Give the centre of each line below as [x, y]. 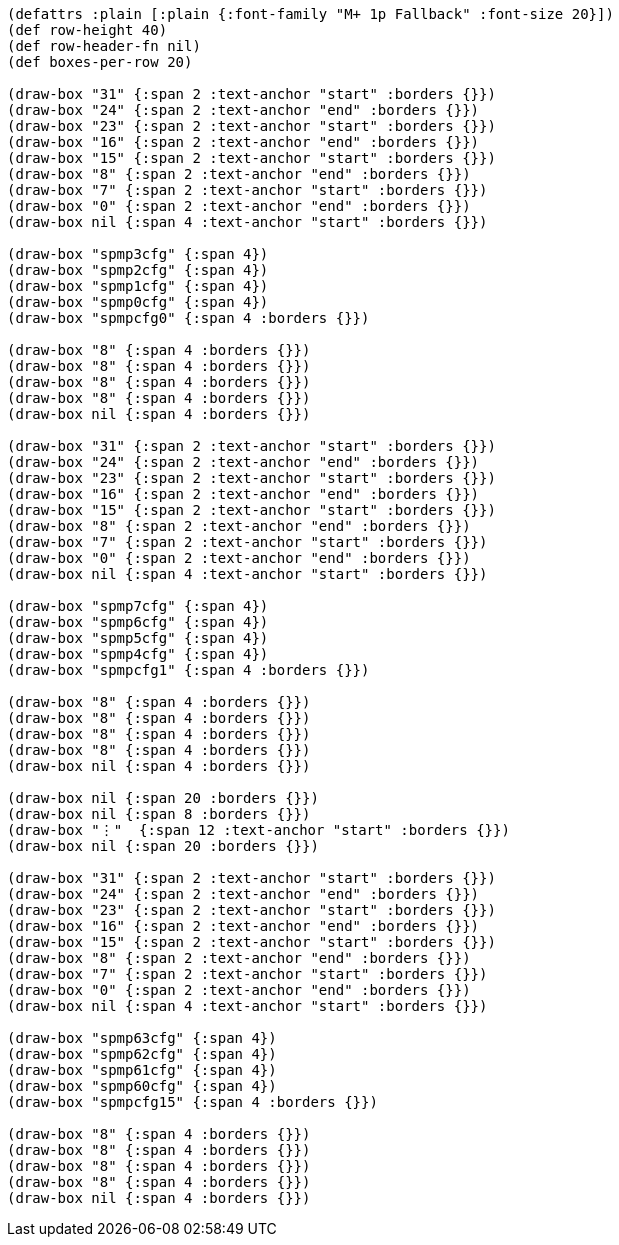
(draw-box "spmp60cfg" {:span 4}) [142, 1086]
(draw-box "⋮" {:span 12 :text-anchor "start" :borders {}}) [258, 830]
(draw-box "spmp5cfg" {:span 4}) [138, 638]
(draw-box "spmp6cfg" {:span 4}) [138, 622]
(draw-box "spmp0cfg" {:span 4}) [138, 302]
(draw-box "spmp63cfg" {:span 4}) [142, 1038]
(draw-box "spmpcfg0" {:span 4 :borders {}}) [188, 318]
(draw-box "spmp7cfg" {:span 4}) [138, 606]
